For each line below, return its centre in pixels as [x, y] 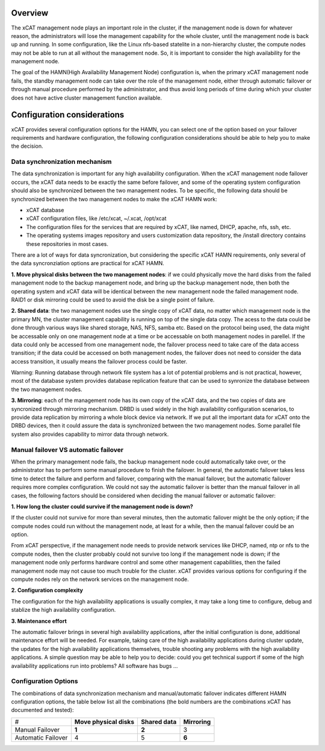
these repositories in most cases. [67, 244]
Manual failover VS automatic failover [67, 450]
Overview [30, 13]
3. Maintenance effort [39, 621]
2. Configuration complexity [47, 590]
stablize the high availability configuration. [63, 610]
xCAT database [45, 210]
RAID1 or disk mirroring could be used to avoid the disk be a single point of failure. [113, 300]
